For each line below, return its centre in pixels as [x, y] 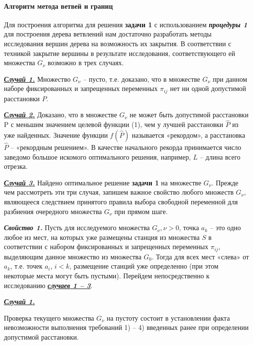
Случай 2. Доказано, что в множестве [61, 115]
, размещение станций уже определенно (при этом [144, 266]
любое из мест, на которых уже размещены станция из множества [102, 237]
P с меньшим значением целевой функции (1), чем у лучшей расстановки [114, 124]
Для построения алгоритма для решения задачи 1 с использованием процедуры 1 [126, 24]
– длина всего [220, 156]
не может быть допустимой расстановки [189, 115]
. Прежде [225, 182]
